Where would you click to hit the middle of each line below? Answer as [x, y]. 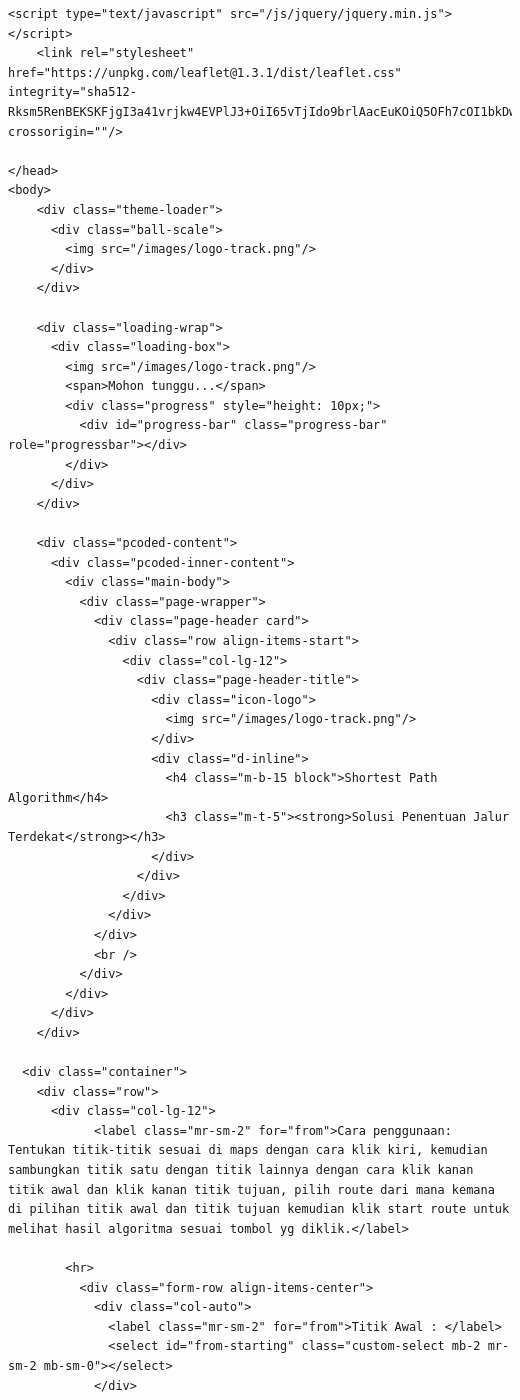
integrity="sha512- [72, 92]
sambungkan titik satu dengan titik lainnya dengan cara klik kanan [241, 1170]
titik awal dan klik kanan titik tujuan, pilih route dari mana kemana [251, 1189]
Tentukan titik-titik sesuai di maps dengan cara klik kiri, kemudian [248, 1150]
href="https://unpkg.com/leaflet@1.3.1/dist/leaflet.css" [205, 72]
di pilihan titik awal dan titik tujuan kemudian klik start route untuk [259, 1209]
